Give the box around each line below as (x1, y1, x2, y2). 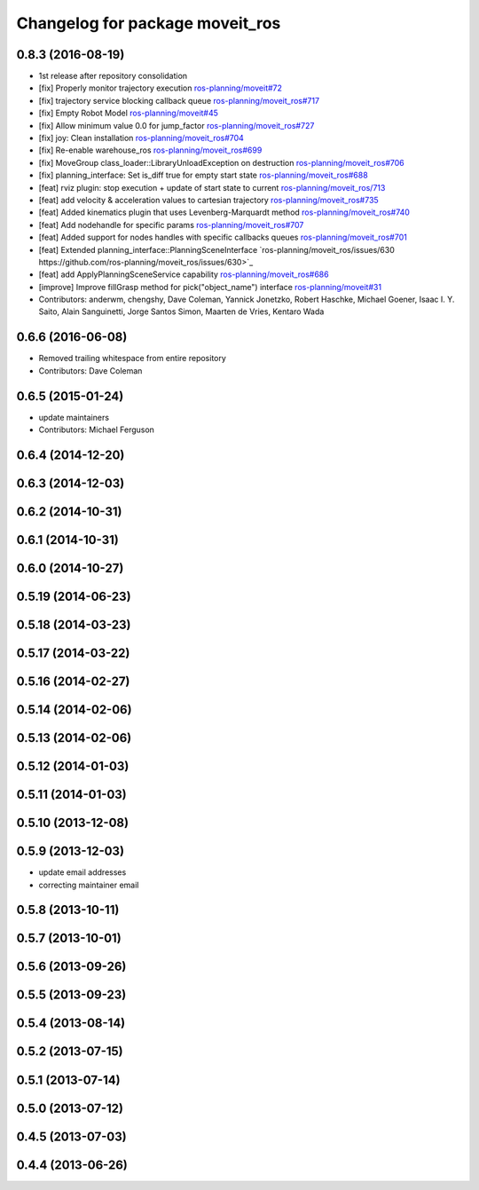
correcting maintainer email (38, 879, 139, 890)
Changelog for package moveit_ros (16, 13, 281, 33)
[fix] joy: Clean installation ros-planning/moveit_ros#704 (38, 133, 244, 144)
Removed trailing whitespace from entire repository (38, 353, 226, 364)
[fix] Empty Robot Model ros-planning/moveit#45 (38, 107, 219, 119)
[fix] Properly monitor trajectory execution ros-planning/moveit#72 (38, 83, 283, 93)
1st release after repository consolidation (38, 71, 188, 82)
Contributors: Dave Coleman (38, 365, 143, 376)
